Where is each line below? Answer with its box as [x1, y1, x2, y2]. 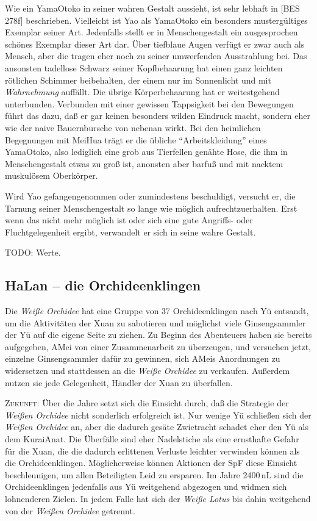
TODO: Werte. [5, 246, 61, 259]
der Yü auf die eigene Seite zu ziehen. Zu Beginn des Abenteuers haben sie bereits [5, 328, 312, 341]
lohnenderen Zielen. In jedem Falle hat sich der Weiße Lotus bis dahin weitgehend [5, 492, 311, 505]
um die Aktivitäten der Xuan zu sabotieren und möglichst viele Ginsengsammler [5, 316, 306, 329]
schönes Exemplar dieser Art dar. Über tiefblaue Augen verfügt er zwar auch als [5, 37, 305, 50]
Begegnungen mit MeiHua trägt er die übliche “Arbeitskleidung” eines [5, 133, 267, 146]
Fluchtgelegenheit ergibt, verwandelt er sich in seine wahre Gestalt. [5, 225, 256, 238]
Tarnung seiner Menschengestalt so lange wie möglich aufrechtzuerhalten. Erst [5, 201, 297, 214]
